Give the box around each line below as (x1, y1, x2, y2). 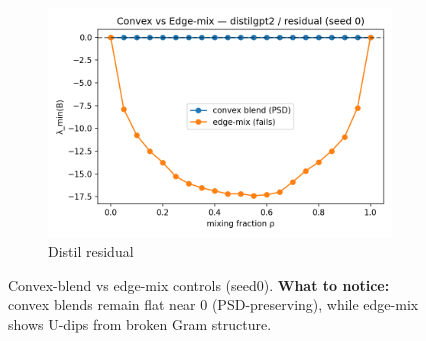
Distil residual (48, 240, 134, 261)
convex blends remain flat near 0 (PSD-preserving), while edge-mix (8, 294, 419, 315)
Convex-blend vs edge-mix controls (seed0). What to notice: (8, 274, 390, 295)
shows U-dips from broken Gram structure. (8, 313, 272, 334)
